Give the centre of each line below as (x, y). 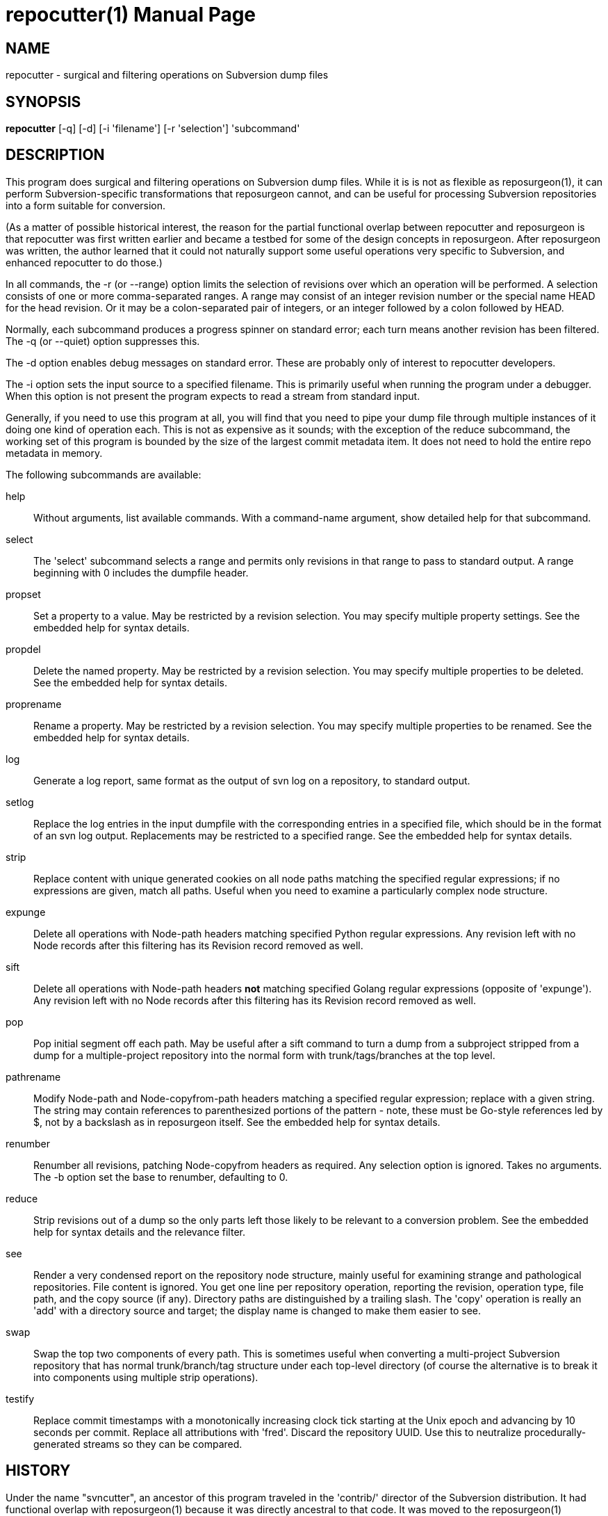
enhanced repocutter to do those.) (84, 262)
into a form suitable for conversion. (86, 205)
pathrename (33, 1076)
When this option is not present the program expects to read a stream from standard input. (213, 396)
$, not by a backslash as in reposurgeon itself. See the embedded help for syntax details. (237, 1122)
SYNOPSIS (43, 102)
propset (23, 594)
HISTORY (38, 1471)
